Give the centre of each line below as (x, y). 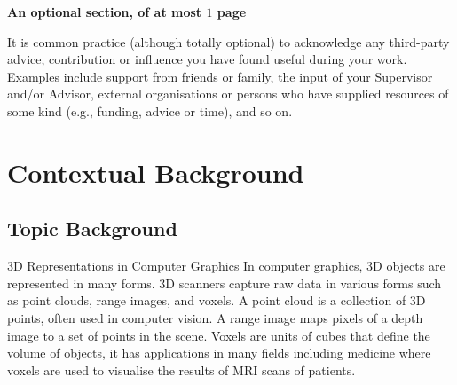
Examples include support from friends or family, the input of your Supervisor (220, 76)
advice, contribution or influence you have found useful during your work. (207, 59)
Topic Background (92, 228)
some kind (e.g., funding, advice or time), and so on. (150, 110)
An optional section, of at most (105, 12)
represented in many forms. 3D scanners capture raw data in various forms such (225, 283)
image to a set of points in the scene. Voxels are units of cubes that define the (219, 335)
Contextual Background (156, 172)
